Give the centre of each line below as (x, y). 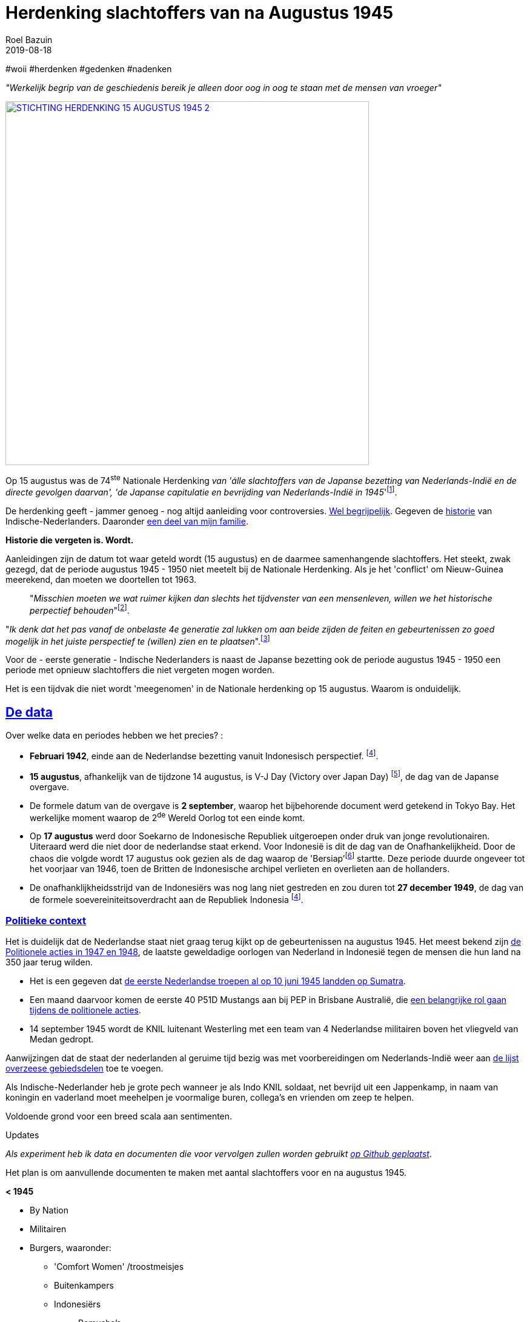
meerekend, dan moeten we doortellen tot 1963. (101, 580)
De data (29, 712)
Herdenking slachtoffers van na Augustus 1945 (200, 13)
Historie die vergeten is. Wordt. (70, 540)
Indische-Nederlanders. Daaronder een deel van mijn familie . (127, 522)
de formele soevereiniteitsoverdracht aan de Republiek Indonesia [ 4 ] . (167, 898)
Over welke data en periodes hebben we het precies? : (114, 736)
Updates (22, 1135)
